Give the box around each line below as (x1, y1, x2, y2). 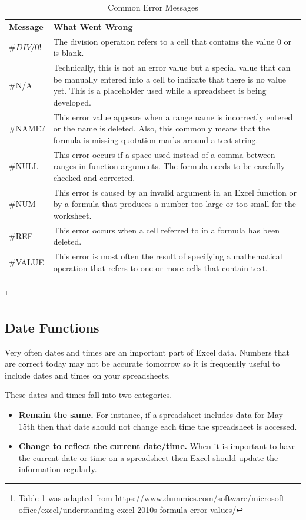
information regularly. (18, 463, 97, 475)
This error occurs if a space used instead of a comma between (53, 148, 275, 160)
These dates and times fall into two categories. (5, 389, 172, 401)
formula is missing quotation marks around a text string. (53, 133, 258, 146)
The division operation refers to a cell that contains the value (53, 35, 275, 47)
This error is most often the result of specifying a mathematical (53, 250, 282, 262)
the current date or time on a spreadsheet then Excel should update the (18, 451, 278, 463)
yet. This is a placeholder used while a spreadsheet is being (53, 84, 267, 97)
